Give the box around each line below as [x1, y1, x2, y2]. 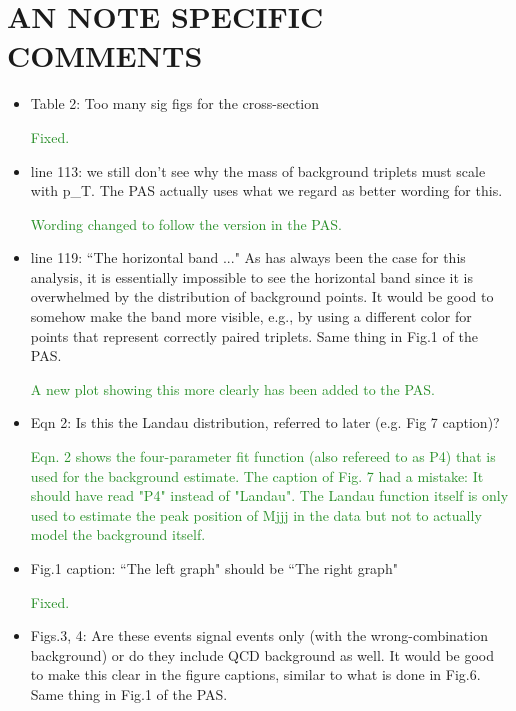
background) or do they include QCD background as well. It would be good [30, 644, 494, 665]
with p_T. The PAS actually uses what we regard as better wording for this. [30, 180, 503, 201]
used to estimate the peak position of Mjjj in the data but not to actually [30, 504, 482, 525]
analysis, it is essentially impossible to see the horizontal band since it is [30, 266, 473, 287]
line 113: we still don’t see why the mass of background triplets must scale [30, 160, 486, 181]
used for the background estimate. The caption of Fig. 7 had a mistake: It [30, 465, 484, 486]
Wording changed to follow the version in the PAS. [30, 213, 342, 234]
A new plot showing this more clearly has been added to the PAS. [30, 378, 435, 399]
